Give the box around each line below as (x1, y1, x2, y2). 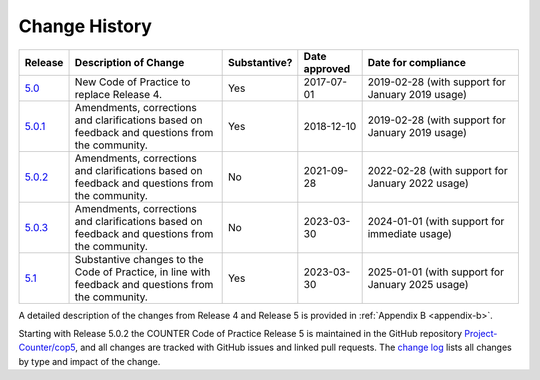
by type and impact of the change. (18, 355, 161, 367)
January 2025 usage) (367, 277, 469, 291)
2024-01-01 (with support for (367, 214, 505, 228)
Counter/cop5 (18, 341, 76, 354)
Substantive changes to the (74, 252, 204, 266)
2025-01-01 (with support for (367, 265, 505, 279)
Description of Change (74, 55, 185, 69)
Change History (18, 15, 152, 37)
